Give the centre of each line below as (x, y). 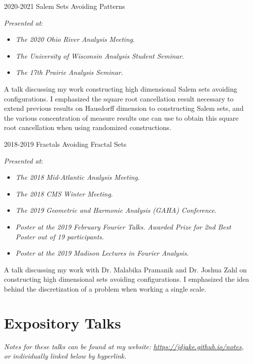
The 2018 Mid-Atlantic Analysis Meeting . (78, 177)
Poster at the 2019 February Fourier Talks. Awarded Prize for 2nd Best (123, 226)
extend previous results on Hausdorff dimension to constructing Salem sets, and (124, 108)
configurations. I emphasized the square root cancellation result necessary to (119, 98)
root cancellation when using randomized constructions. (88, 127)
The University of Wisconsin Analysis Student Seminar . (100, 55)
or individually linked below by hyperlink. (65, 356)
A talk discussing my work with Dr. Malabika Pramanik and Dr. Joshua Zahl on (126, 269)
